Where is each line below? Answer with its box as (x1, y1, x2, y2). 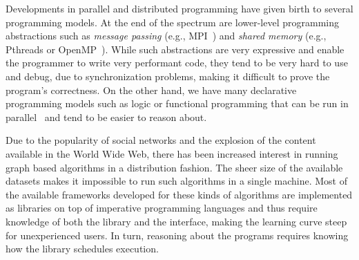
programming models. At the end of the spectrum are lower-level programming (6, 15, 340, 29)
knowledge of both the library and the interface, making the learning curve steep (6, 214, 347, 228)
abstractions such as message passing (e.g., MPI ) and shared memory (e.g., (6, 28, 327, 43)
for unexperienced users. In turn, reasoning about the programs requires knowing (6, 228, 349, 242)
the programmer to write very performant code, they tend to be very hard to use (6, 55, 348, 70)
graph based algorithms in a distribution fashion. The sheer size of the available (6, 160, 343, 174)
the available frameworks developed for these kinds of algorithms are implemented (6, 187, 353, 201)
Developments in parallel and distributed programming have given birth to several (6, 1, 353, 15)
